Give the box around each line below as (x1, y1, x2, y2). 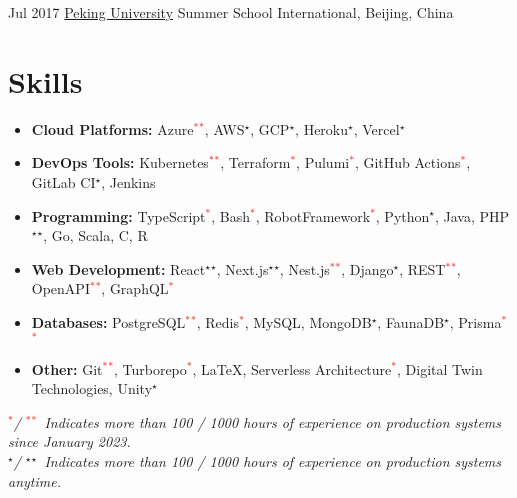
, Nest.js (279, 258, 330, 279)
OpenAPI (31, 278, 90, 299)
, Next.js (216, 258, 269, 279)
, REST (399, 258, 446, 279)
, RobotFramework (255, 205, 371, 226)
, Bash (211, 205, 251, 226)
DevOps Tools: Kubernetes (31, 152, 209, 173)
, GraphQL (101, 278, 169, 299)
